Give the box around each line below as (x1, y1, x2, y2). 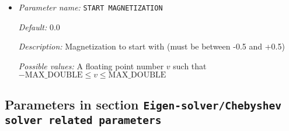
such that (173, 59, 207, 72)
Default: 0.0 (18, 20, 60, 33)
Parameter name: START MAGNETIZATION (18, 1, 163, 13)
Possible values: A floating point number (18, 59, 164, 72)
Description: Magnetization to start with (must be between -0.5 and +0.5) (18, 40, 285, 52)
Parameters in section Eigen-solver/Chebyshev (5, 95, 281, 113)
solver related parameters (5, 114, 162, 126)
